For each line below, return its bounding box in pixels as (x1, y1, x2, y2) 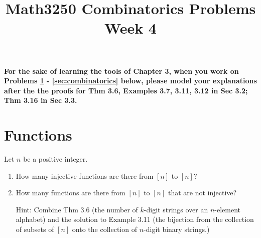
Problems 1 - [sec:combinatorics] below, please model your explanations (4, 75, 257, 86)
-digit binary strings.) (144, 224, 210, 234)
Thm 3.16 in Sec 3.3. (4, 95, 77, 105)
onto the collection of (72, 224, 137, 234)
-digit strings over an (144, 204, 208, 214)
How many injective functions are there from (16, 170, 154, 181)
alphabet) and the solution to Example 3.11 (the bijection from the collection (16, 214, 254, 224)
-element (214, 204, 241, 214)
